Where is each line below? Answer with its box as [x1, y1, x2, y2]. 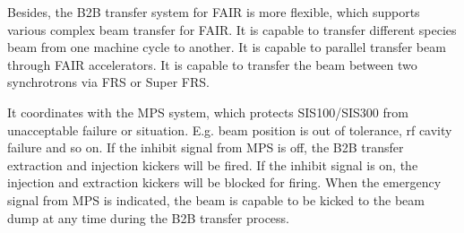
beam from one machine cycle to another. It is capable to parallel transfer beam [7, 38, 446, 56]
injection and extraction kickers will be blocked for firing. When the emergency [7, 173, 442, 192]
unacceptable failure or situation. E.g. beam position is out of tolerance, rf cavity [7, 120, 452, 139]
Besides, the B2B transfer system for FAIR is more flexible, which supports [7, 3, 420, 21]
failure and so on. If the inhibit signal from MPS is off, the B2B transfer [7, 138, 404, 157]
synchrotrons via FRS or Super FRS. [7, 73, 210, 91]
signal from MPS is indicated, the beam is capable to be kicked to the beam [7, 190, 425, 209]
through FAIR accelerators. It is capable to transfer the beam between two [7, 55, 417, 73]
